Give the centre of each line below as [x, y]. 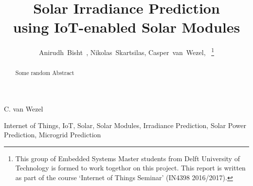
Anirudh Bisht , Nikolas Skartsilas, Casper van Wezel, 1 [126, 51]
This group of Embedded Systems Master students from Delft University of [127, 158]
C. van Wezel [24, 109]
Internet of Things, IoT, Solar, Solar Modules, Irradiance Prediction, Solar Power [125, 125]
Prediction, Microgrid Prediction [53, 135]
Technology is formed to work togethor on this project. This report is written [130, 168]
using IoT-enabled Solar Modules [126, 27]
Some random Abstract [45, 73]
